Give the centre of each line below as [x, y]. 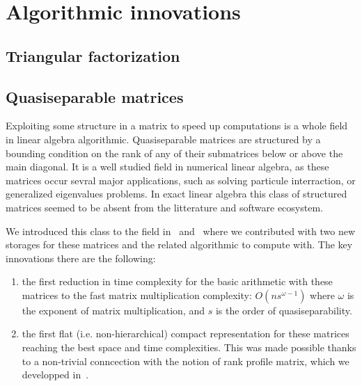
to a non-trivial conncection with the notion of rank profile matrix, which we [186, 361]
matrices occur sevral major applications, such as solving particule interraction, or [181, 180]
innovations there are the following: [81, 258]
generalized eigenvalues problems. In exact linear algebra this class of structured [176, 194]
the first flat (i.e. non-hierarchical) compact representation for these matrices [186, 333]
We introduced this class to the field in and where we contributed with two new [181, 231]
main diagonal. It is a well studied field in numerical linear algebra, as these [167, 167]
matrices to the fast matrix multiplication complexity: [137, 295]
